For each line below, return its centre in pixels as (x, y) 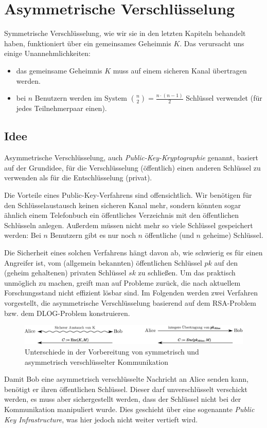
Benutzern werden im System (81, 98)
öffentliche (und (169, 235)
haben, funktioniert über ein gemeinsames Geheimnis (88, 43)
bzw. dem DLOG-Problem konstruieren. (67, 313)
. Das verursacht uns (212, 43)
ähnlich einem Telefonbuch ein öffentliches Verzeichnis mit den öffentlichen (121, 215)
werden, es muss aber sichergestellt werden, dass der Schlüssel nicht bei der (123, 399)
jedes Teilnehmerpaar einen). (61, 108)
